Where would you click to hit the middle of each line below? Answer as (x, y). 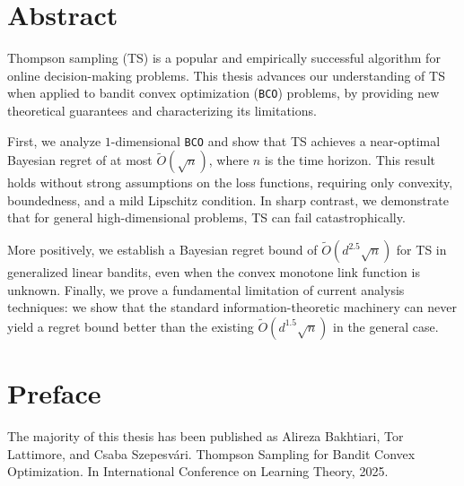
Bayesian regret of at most (80, 160)
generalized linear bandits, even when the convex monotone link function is (214, 272)
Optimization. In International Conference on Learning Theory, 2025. (198, 471)
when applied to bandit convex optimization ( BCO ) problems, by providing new (223, 93)
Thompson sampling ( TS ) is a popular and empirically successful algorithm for (224, 58)
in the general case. (386, 326)
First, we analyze (54, 140)
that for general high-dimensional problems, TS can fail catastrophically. (206, 217)
